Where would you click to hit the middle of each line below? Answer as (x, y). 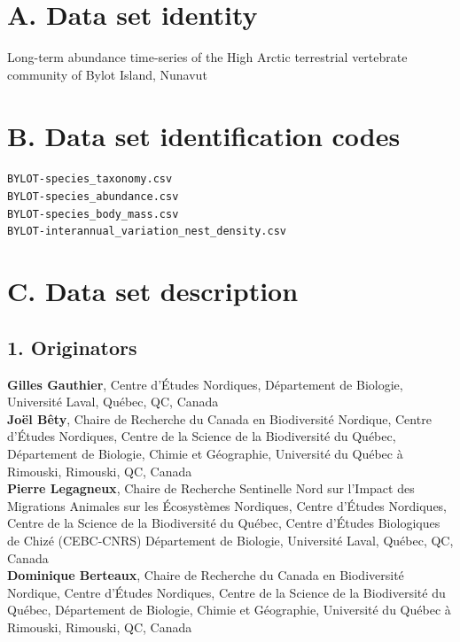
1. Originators (72, 347)
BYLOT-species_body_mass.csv (93, 214)
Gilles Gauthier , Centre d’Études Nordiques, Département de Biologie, (205, 384)
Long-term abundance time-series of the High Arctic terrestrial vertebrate (207, 57)
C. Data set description (153, 291)
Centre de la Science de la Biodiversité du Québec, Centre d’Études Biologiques (224, 523)
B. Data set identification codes (204, 135)
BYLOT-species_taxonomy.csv (90, 179)
